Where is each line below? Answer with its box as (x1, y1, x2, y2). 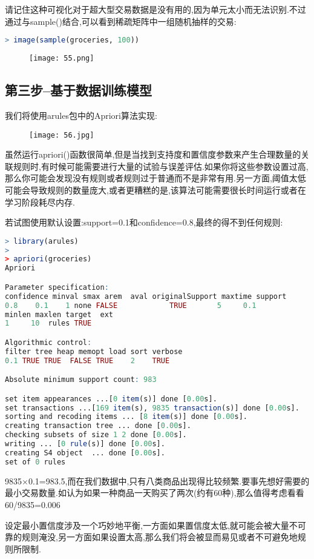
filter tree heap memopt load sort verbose (5, 347, 183, 356)
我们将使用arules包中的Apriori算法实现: (5, 109, 157, 121)
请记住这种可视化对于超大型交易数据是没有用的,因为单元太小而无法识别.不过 (5, 3, 306, 15)
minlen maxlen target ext (5, 310, 113, 319)
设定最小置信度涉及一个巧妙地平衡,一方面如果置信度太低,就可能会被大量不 (5, 518, 298, 531)
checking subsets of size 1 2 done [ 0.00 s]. (5, 430, 187, 440)
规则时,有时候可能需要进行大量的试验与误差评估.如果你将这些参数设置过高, (13, 159, 309, 172)
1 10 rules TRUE (5, 319, 92, 328)
